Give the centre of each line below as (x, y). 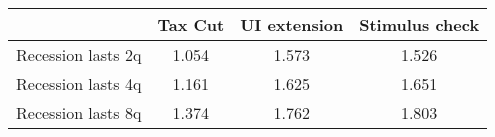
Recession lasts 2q (79, 54)
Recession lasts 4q (79, 83)
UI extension (292, 24)
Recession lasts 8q (79, 112)
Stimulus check (419, 24)
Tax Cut (191, 24)
